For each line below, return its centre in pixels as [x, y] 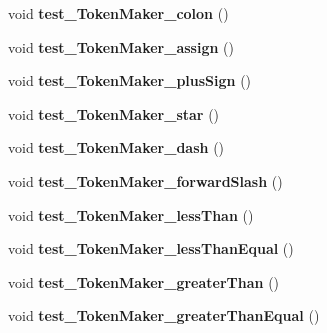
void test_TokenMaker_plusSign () [130, 80]
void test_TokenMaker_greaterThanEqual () [164, 315]
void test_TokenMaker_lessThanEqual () [151, 248]
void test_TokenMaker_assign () [121, 46]
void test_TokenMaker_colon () [118, 13]
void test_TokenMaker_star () [114, 113]
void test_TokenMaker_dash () [116, 147]
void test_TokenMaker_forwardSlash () [145, 180]
